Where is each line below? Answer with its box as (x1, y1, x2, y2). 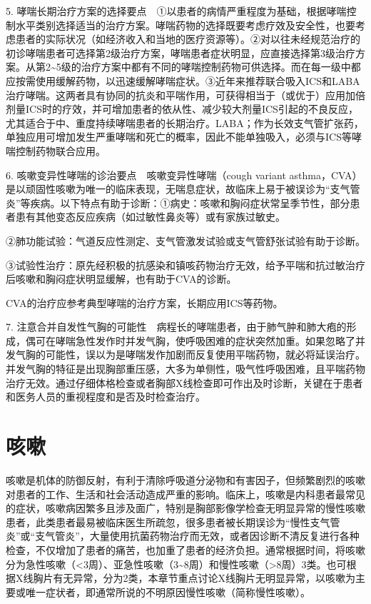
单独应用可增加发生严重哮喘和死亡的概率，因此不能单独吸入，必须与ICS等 (6, 129, 352, 144)
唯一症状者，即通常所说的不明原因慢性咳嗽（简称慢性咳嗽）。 (25, 584, 310, 599)
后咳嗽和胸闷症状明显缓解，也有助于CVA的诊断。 (6, 271, 237, 286)
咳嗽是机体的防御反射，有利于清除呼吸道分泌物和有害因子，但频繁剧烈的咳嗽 (6, 472, 365, 487)
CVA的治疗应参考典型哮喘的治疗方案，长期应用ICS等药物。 (6, 295, 283, 310)
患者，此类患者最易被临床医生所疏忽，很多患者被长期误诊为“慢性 (6, 514, 310, 529)
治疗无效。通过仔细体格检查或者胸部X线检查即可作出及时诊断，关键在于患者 (6, 375, 363, 390)
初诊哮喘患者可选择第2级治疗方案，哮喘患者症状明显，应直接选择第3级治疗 (6, 45, 355, 60)
